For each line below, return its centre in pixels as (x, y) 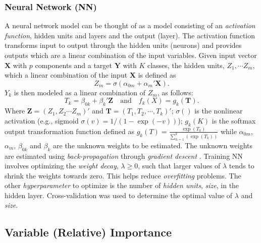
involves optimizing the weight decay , (62, 166)
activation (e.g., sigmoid (42, 120)
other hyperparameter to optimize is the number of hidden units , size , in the (122, 185)
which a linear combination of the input (66, 75)
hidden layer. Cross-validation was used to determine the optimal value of (119, 195)
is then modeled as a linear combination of (80, 92)
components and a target (74, 65)
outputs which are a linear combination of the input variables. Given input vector (131, 55)
